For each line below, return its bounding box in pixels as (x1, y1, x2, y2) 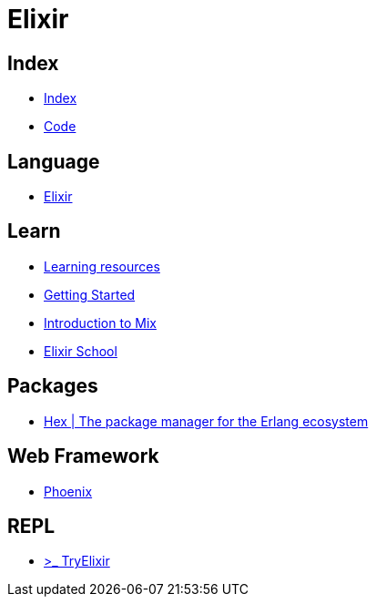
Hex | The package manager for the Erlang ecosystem (44, 413, 369, 429)
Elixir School (44, 343, 117, 359)
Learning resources (44, 258, 160, 274)
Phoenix (44, 483, 93, 499)
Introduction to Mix (44, 314, 157, 331)
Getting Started (44, 286, 136, 302)
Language (7, 149, 100, 173)
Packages (7, 374, 98, 398)
